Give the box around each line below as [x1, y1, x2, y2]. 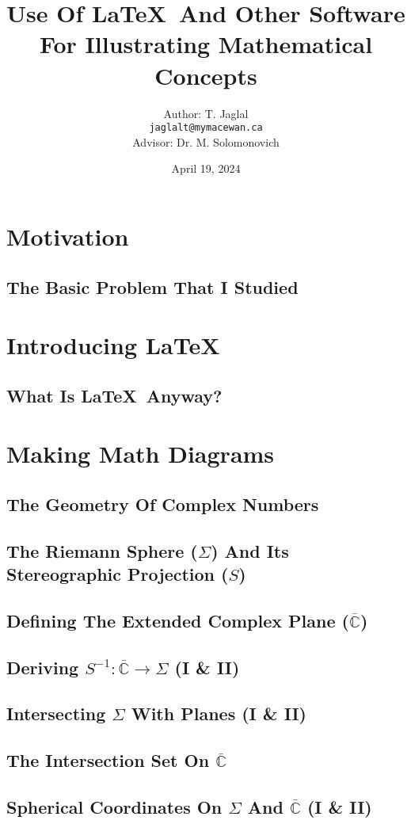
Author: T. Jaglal [163, 105, 249, 121]
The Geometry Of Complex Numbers [6, 491, 319, 516]
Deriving [6, 654, 79, 679]
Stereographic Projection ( [6, 562, 229, 586]
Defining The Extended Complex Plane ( [6, 608, 349, 632]
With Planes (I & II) [131, 701, 306, 726]
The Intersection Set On [6, 748, 210, 772]
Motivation [6, 219, 129, 252]
